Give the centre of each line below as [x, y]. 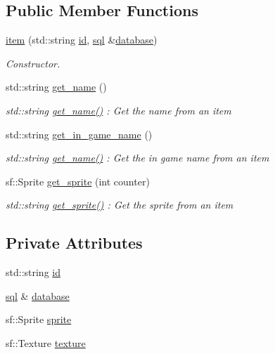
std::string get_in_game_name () [79, 134]
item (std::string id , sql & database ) [82, 40]
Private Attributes [74, 243]
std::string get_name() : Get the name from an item [119, 110]
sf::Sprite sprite [39, 319]
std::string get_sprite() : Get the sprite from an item [120, 205]
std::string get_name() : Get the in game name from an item [137, 158]
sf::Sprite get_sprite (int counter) [78, 181]
